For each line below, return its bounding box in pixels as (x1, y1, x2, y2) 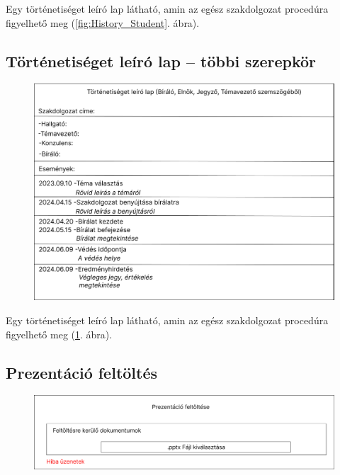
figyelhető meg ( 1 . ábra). (6, 326, 113, 341)
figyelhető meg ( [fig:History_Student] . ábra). (6, 15, 200, 30)
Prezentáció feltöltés (6, 361, 158, 383)
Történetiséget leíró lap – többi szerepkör (6, 50, 316, 71)
